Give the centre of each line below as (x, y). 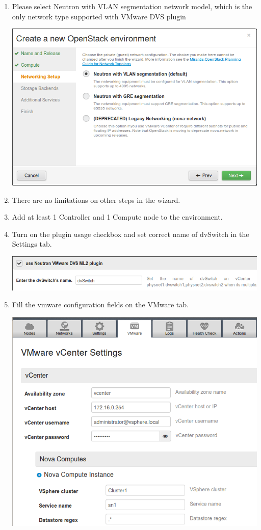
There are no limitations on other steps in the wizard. (96, 200)
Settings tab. (32, 244)
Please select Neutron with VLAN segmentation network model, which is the (132, 6)
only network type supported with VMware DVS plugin (99, 16)
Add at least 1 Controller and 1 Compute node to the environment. (117, 217)
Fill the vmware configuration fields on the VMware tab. (100, 304)
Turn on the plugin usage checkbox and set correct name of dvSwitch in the (130, 234)
